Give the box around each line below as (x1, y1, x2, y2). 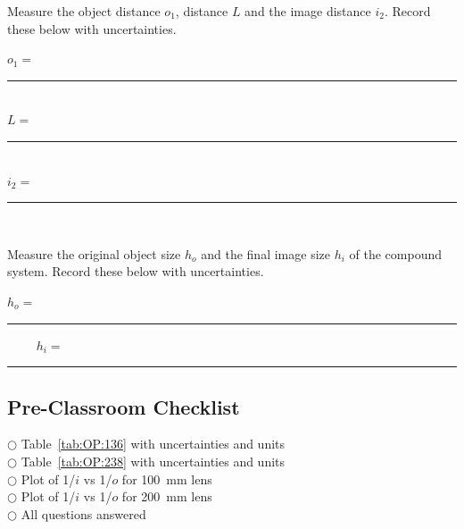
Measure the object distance (7, 2, 161, 20)
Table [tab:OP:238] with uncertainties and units (21, 451, 286, 470)
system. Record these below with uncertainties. (7, 262, 264, 281)
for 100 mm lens (121, 469, 212, 488)
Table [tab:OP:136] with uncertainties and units (21, 434, 286, 453)
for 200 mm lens (121, 487, 212, 506)
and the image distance (244, 2, 371, 20)
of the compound (349, 244, 443, 263)
